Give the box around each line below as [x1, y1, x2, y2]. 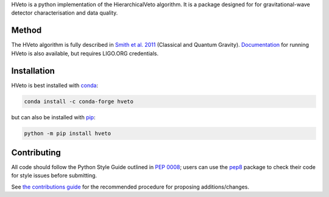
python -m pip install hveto [24, 130, 111, 137]
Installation [11, 66, 55, 76]
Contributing [11, 147, 61, 157]
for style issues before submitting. [11, 172, 97, 179]
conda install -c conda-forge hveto [24, 98, 134, 105]
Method [11, 25, 42, 36]
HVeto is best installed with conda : [11, 81, 99, 89]
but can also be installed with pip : [11, 113, 96, 121]
